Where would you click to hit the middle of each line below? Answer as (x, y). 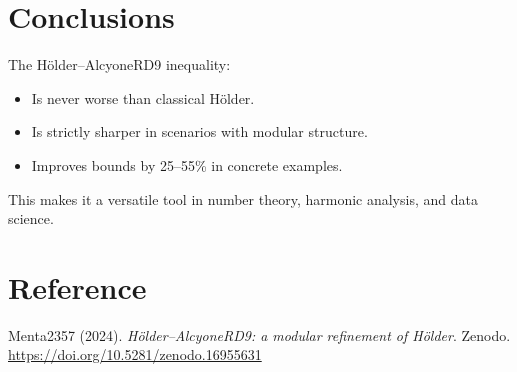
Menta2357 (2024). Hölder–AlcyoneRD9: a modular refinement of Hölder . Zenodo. (259, 334)
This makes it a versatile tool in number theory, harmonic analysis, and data (243, 198)
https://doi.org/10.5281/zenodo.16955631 (135, 354)
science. (31, 218)
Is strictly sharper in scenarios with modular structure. (199, 131)
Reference (77, 286)
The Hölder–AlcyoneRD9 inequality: (119, 64)
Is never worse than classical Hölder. (143, 97)
